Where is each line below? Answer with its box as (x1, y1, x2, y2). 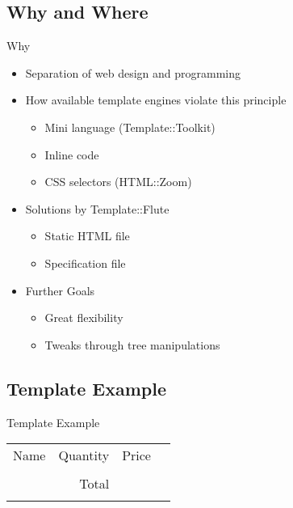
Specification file (44, 254, 126, 271)
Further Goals (25, 282, 95, 298)
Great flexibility (44, 309, 123, 326)
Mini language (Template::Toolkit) (44, 118, 216, 135)
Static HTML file (44, 227, 130, 244)
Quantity (58, 446, 110, 465)
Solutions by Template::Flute (25, 200, 170, 217)
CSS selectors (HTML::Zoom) (44, 173, 192, 190)
